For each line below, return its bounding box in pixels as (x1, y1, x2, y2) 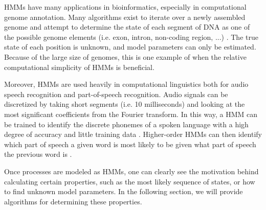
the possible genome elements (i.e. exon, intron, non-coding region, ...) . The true (4, 31, 258, 42)
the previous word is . (4, 149, 72, 159)
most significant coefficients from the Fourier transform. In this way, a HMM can (4, 108, 258, 119)
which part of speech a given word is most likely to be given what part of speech (4, 138, 256, 149)
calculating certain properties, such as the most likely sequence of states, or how (4, 176, 255, 186)
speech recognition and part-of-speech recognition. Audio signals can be (4, 88, 228, 99)
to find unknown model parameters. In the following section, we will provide (4, 186, 243, 197)
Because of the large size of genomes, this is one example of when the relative (4, 51, 247, 62)
